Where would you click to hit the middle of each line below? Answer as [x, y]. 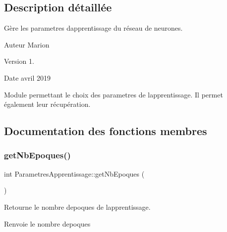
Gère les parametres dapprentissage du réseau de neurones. [93, 28]
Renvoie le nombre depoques [47, 223]
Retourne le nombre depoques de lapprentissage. [77, 207]
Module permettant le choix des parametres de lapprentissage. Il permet [113, 94]
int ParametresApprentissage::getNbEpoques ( [74, 173]
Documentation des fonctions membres [106, 131]
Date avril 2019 [27, 77]
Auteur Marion [27, 44]
